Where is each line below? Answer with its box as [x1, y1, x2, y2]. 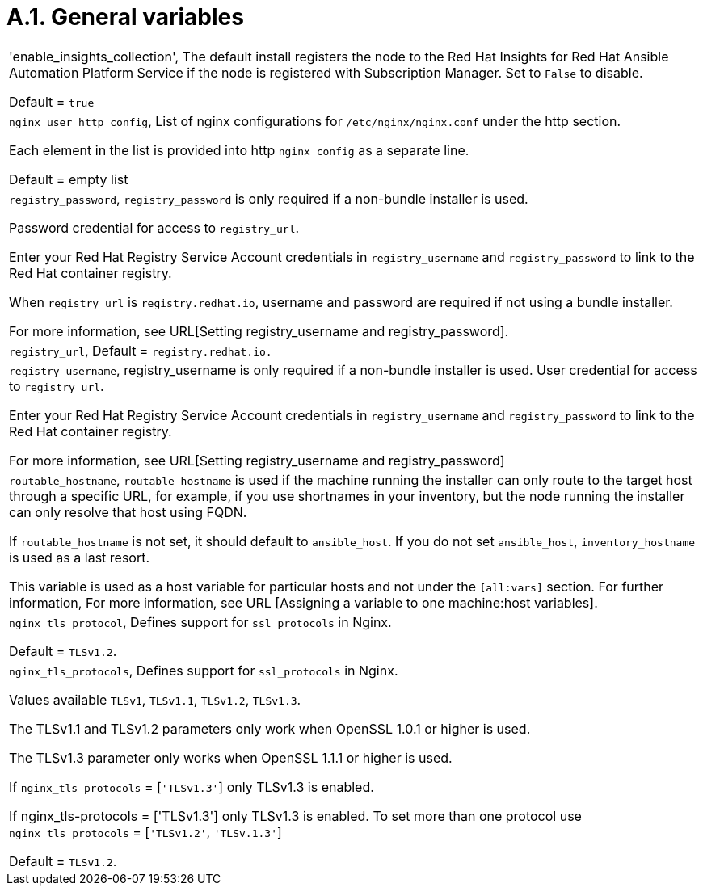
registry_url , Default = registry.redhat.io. [9, 342, 272, 359]
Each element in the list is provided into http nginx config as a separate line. [9, 141, 469, 158]
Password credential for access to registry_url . [9, 219, 300, 236]
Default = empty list [9, 170, 128, 187]
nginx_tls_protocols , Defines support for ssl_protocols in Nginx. [9, 662, 398, 679]
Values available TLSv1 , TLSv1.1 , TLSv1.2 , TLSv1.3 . [9, 691, 301, 708]
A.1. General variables [6, 3, 244, 31]
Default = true [9, 93, 95, 110]
